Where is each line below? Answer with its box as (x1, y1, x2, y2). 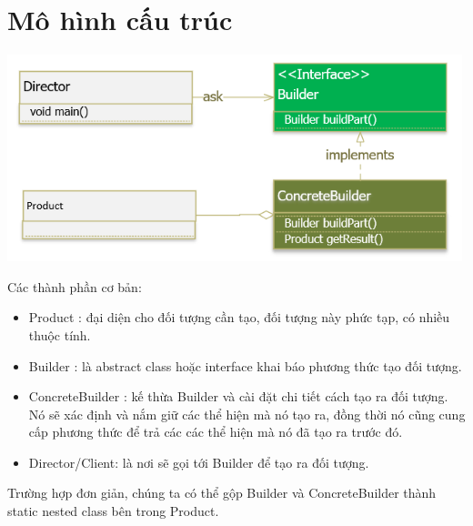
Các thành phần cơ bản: (7, 277, 142, 296)
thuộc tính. (28, 325, 91, 344)
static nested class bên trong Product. (7, 501, 219, 521)
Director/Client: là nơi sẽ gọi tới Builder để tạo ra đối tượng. (28, 452, 369, 471)
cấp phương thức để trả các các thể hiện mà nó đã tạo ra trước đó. (28, 422, 403, 441)
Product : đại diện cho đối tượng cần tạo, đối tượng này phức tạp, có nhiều (28, 308, 450, 327)
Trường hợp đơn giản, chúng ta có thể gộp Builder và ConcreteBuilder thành (7, 483, 437, 502)
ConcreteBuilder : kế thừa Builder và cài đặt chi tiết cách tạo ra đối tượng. (28, 387, 448, 406)
